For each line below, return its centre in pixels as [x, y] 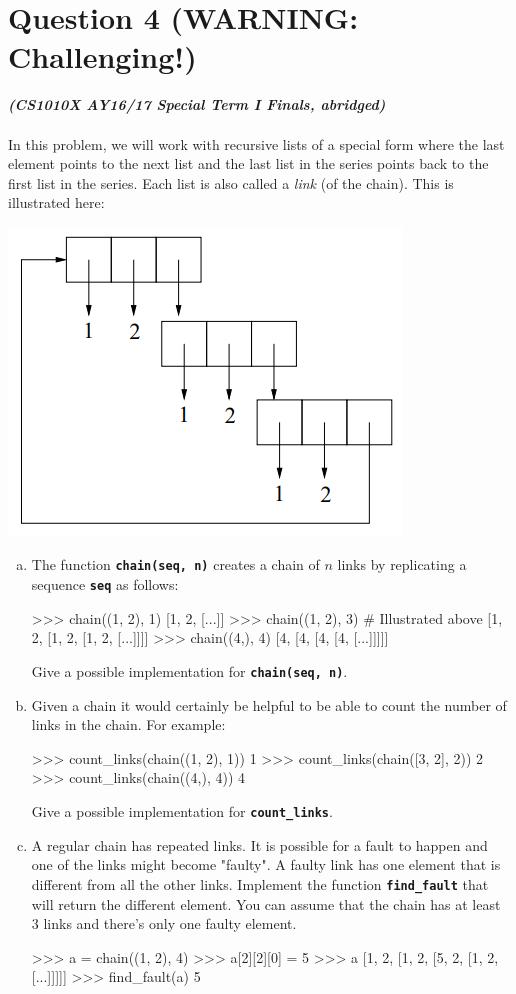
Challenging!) [102, 56]
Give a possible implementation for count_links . [182, 811]
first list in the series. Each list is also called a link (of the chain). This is [231, 182]
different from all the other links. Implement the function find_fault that [260, 883]
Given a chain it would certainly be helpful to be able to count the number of [269, 704]
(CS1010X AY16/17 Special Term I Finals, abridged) [197, 104]
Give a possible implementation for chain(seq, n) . [189, 670]
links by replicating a [402, 564]
